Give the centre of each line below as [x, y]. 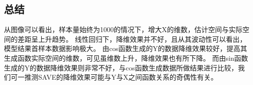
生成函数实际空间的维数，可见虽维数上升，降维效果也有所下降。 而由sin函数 [126, 58]
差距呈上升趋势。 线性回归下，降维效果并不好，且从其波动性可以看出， [132, 39]
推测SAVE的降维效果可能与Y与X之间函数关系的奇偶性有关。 [121, 77]
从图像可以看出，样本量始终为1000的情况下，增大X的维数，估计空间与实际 [123, 29]
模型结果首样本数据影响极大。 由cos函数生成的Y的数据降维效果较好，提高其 [126, 48]
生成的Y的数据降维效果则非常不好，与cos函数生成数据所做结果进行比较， [121, 67]
